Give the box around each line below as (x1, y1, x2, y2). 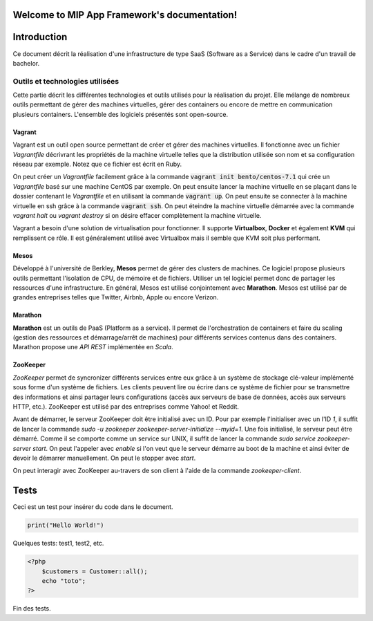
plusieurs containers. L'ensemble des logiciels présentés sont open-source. (12, 110, 228, 118)
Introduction (12, 31, 68, 43)
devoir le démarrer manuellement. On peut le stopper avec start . (12, 454, 196, 462)
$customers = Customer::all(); (41, 567, 148, 575)
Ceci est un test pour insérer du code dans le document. (12, 503, 173, 511)
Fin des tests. (12, 604, 51, 613)
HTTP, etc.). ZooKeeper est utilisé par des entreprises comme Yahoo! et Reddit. (12, 402, 240, 411)
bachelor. (12, 59, 40, 67)
